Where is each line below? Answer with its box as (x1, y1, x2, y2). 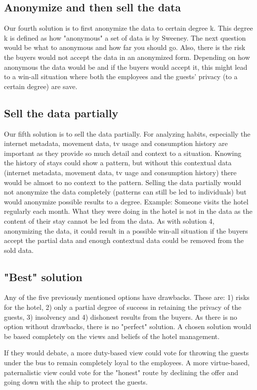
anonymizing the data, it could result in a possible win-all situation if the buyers (4, 225, 248, 236)
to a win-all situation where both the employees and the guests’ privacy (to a (4, 71, 238, 82)
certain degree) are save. (4, 81, 78, 91)
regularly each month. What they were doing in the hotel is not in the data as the (4, 206, 253, 216)
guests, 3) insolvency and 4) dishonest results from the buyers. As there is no (4, 311, 237, 322)
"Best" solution (4, 269, 83, 284)
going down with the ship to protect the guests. (4, 377, 148, 387)
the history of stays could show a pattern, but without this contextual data (4, 157, 232, 168)
